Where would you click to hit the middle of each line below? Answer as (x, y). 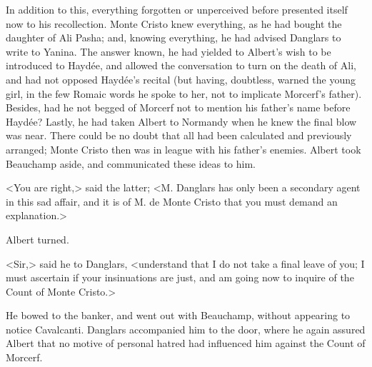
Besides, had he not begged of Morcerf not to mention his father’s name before (178, 107)
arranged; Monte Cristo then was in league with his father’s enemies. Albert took (184, 149)
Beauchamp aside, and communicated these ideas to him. (131, 163)
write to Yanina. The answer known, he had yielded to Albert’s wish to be (169, 51)
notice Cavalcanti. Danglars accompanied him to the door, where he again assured (186, 329)
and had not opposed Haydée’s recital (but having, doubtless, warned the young (181, 79)
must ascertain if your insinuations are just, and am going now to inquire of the (180, 277)
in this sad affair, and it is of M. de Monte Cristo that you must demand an (172, 201)
